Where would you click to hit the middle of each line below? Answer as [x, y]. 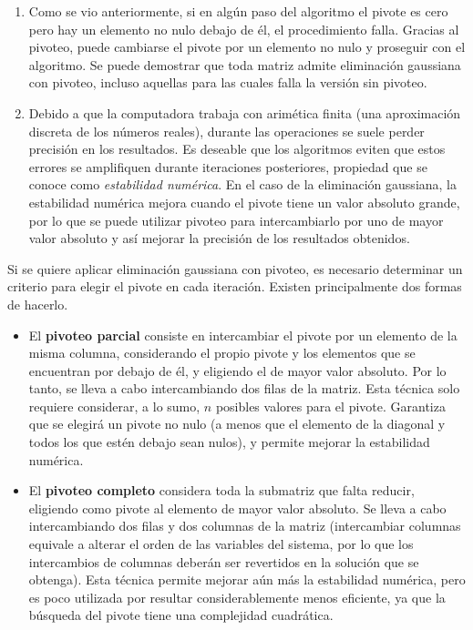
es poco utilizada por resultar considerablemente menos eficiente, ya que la [237, 597]
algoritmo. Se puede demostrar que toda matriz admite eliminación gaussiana [245, 64]
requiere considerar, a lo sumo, [114, 406]
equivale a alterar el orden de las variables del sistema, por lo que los [221, 544]
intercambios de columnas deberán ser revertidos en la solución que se [224, 561]
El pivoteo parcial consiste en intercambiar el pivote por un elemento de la [243, 335]
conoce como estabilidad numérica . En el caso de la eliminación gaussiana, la [243, 184]
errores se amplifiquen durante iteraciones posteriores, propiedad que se [228, 166]
